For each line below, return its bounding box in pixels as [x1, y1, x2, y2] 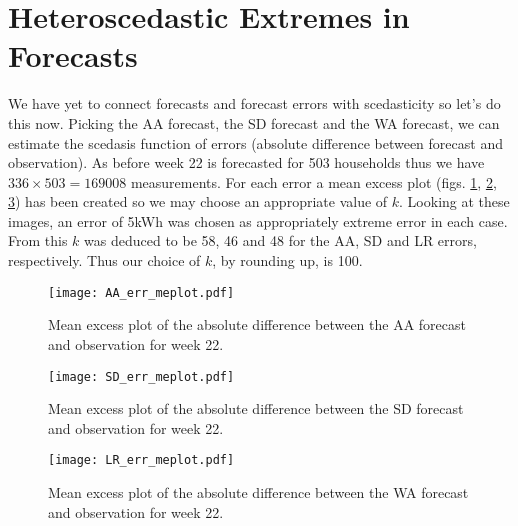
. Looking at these [399, 191, 510, 212]
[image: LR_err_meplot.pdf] [48, 453, 235, 468]
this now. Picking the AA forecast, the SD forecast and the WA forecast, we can [8, 112, 500, 133]
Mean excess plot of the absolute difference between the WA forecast [48, 482, 469, 502]
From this [8, 230, 68, 251]
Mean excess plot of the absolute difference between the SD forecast [48, 398, 464, 419]
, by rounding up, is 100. [212, 250, 363, 271]
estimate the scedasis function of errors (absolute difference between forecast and [8, 132, 503, 153]
